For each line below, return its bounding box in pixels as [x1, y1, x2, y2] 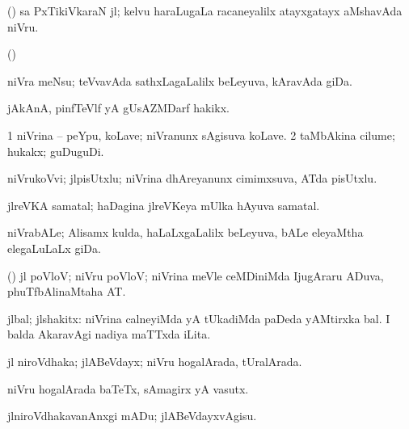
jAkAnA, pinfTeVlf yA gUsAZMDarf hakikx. [7, 99, 230, 116]
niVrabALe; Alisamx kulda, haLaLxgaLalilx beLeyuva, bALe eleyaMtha [7, 224, 364, 241]
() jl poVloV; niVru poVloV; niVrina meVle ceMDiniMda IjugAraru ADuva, [7, 267, 384, 284]
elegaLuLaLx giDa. [7, 239, 101, 256]
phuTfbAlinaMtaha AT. [7, 283, 126, 300]
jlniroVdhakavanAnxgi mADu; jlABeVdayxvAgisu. [7, 407, 257, 424]
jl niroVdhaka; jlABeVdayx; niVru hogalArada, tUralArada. [7, 352, 302, 369]
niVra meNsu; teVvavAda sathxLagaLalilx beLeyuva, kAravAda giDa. [7, 72, 352, 89]
